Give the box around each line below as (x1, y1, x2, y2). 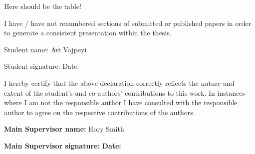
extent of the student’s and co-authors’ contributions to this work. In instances (4, 87, 245, 98)
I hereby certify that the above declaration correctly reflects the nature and (4, 77, 235, 88)
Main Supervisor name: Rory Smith (4, 124, 124, 134)
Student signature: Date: (4, 61, 79, 71)
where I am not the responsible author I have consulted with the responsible (4, 97, 238, 108)
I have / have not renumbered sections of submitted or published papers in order (4, 17, 252, 28)
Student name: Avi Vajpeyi (4, 44, 87, 54)
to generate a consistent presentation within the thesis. (4, 27, 172, 38)
